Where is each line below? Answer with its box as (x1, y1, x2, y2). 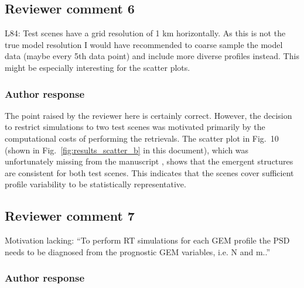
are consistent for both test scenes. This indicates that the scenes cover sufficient (5, 166, 294, 179)
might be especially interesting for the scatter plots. (5, 61, 190, 73)
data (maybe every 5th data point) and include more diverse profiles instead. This (5, 50, 299, 62)
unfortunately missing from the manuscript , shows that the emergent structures (5, 155, 293, 167)
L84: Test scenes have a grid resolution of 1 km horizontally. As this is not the (5, 27, 286, 39)
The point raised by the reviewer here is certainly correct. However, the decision (5, 109, 292, 121)
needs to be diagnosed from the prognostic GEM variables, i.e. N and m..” (5, 245, 270, 258)
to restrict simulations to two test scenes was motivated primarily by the (5, 121, 265, 133)
